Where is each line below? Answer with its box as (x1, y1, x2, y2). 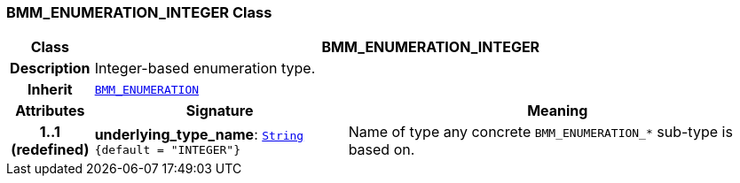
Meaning (527, 102, 588, 120)
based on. (348, 141, 415, 159)
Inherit (27, 80, 73, 99)
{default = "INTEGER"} (94, 142, 241, 156)
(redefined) (11, 141, 90, 159)
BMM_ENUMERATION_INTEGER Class (6, 4, 272, 21)
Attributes (15, 102, 85, 120)
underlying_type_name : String (94, 125, 304, 143)
